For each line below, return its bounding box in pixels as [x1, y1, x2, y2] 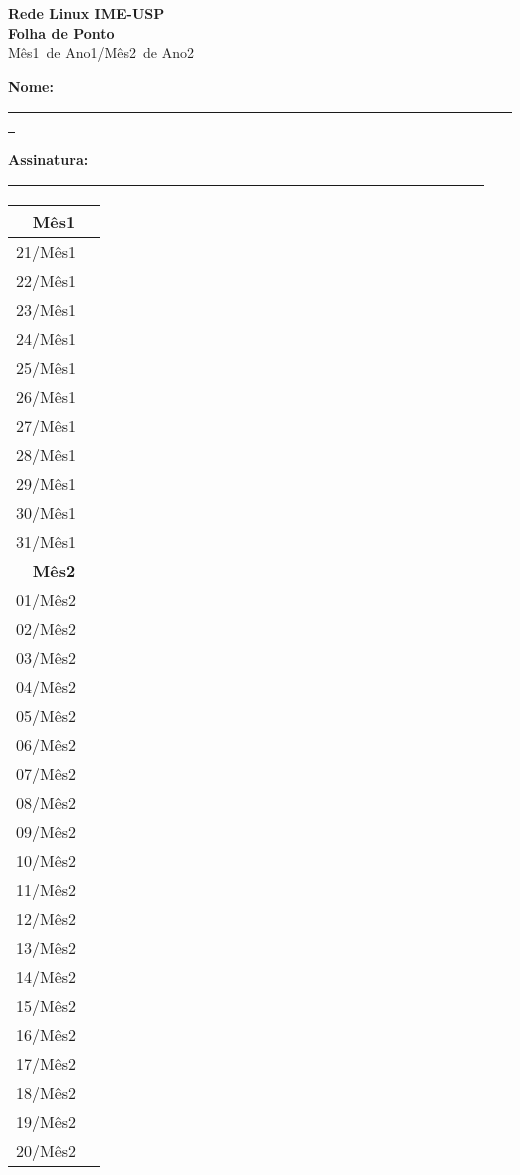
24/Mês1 [16, 326, 77, 350]
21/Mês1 [16, 239, 77, 263]
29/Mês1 [16, 471, 77, 495]
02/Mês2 [16, 616, 77, 640]
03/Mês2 [16, 645, 77, 669]
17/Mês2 [16, 1051, 77, 1075]
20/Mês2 [16, 1138, 77, 1162]
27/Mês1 [16, 413, 77, 437]
